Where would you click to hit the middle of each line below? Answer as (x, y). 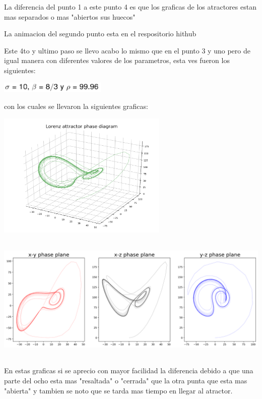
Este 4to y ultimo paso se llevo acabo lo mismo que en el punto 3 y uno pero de (127, 50)
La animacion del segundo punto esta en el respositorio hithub (100, 34)
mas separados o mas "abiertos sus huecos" (70, 16)
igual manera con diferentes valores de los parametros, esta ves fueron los (117, 60)
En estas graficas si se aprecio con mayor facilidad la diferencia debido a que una (129, 370)
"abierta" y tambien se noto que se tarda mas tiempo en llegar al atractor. (118, 390)
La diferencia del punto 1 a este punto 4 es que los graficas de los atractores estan (130, 7)
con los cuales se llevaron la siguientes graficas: (76, 106)
